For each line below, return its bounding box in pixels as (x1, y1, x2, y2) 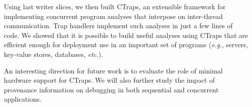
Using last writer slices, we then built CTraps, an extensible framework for (4, 1, 226, 11)
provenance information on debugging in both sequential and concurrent (4, 84, 219, 94)
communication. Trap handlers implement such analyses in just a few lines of (4, 20, 233, 31)
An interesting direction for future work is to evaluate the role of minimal (4, 65, 223, 75)
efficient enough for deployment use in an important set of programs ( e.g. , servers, (4, 39, 248, 50)
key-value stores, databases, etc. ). (4, 49, 103, 59)
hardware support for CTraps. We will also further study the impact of (4, 75, 215, 85)
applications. (4, 94, 42, 104)
